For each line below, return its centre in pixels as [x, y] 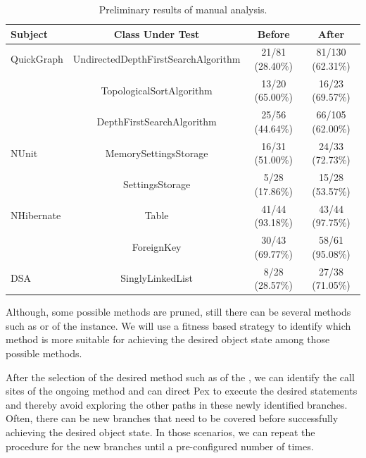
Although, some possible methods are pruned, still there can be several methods [178, 312]
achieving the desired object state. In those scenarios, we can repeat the [160, 432]
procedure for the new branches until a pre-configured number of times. [160, 446]
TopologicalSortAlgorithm [157, 90]
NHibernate [36, 215]
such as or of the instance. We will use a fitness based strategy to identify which [178, 325]
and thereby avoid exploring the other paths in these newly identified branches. [177, 404]
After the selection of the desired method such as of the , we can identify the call [180, 377]
